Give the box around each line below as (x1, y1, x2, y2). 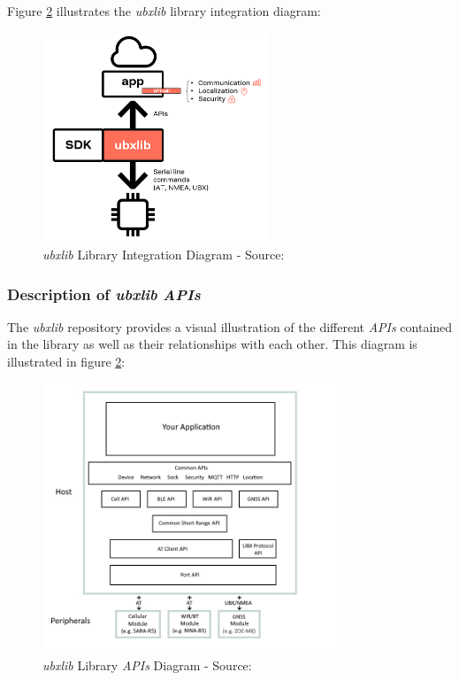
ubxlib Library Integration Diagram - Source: (42, 245, 285, 264)
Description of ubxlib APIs (7, 282, 201, 305)
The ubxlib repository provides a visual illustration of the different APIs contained (7, 317, 453, 336)
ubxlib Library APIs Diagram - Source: (42, 656, 252, 675)
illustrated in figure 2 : (7, 352, 126, 371)
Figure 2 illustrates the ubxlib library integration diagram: (7, 2, 321, 19)
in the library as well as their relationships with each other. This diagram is (7, 335, 417, 353)
